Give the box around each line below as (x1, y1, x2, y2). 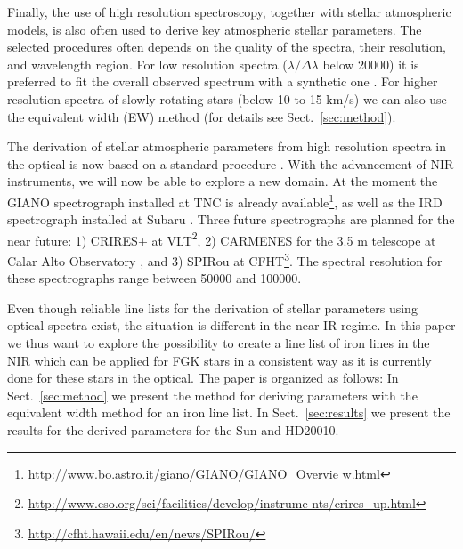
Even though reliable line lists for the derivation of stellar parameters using (7, 298, 418, 317)
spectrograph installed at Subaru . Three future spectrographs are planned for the (7, 210, 455, 229)
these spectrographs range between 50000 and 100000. (7, 269, 302, 287)
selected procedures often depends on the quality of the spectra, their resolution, (7, 37, 446, 56)
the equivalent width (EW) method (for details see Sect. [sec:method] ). (7, 107, 396, 125)
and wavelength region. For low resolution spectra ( (7, 54, 288, 73)
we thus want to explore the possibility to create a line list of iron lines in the (7, 334, 430, 352)
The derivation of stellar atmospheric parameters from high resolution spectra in (7, 137, 447, 156)
